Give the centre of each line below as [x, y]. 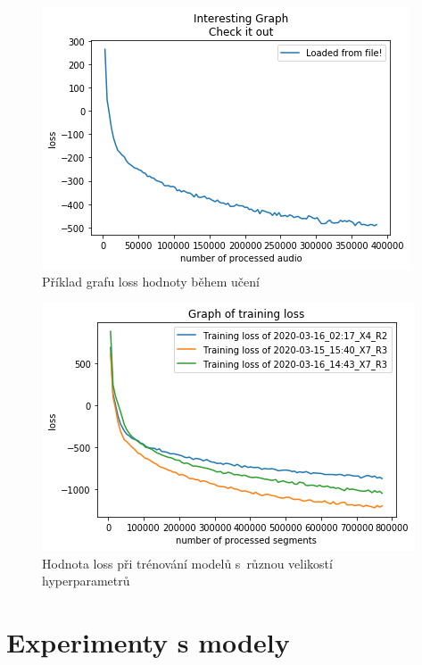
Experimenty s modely [148, 642]
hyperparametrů [86, 581]
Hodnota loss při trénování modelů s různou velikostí [187, 563]
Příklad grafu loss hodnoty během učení [151, 281]
